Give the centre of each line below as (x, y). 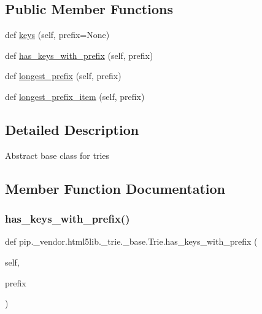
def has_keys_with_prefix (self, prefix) (79, 55)
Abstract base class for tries (57, 155)
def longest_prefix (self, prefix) (63, 76)
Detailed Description (72, 129)
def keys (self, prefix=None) (57, 35)
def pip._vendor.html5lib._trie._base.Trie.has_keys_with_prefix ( (131, 241)
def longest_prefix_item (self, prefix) (75, 96)
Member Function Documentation (115, 188)
